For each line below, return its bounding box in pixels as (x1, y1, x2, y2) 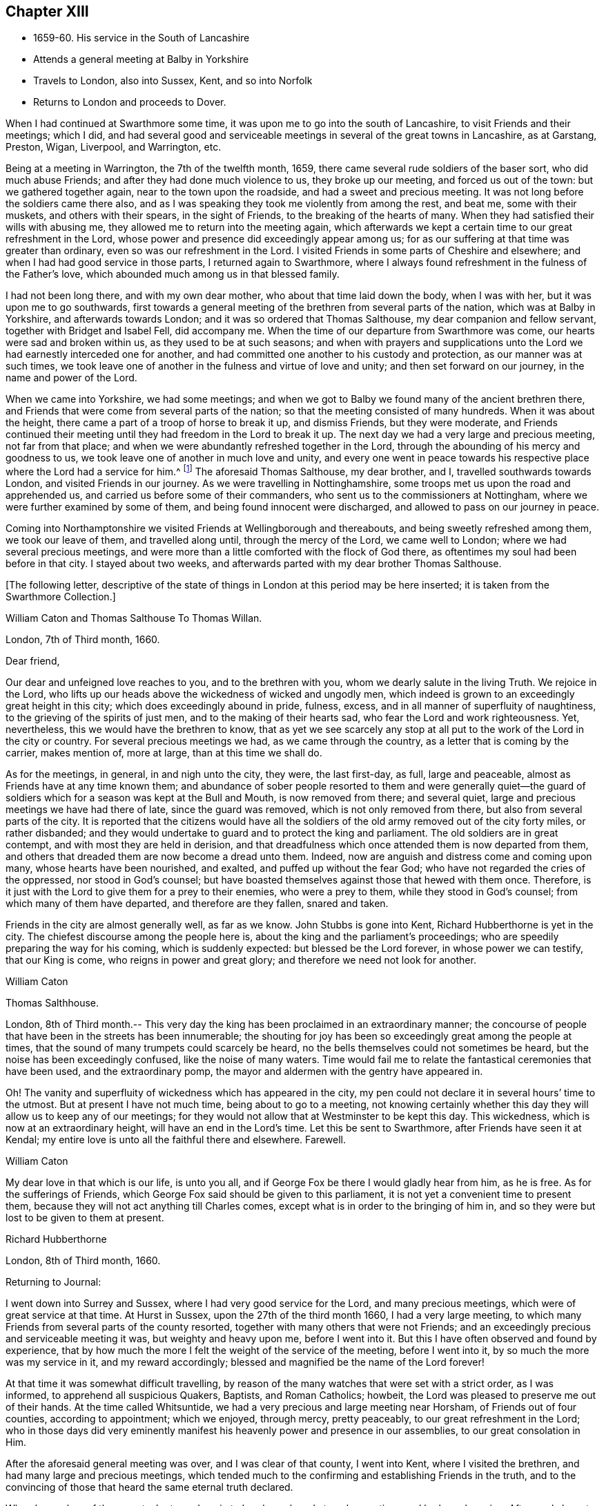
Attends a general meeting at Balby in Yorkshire (33, 53, 249, 66)
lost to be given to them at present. (6, 1212, 164, 1224)
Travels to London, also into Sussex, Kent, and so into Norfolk (33, 75, 313, 87)
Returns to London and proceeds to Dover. (33, 96, 226, 108)
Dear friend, (6, 655, 60, 667)
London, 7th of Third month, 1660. (6, 633, 160, 646)
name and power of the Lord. (6, 372, 137, 384)
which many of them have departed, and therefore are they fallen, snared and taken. (6, 897, 389, 910)
